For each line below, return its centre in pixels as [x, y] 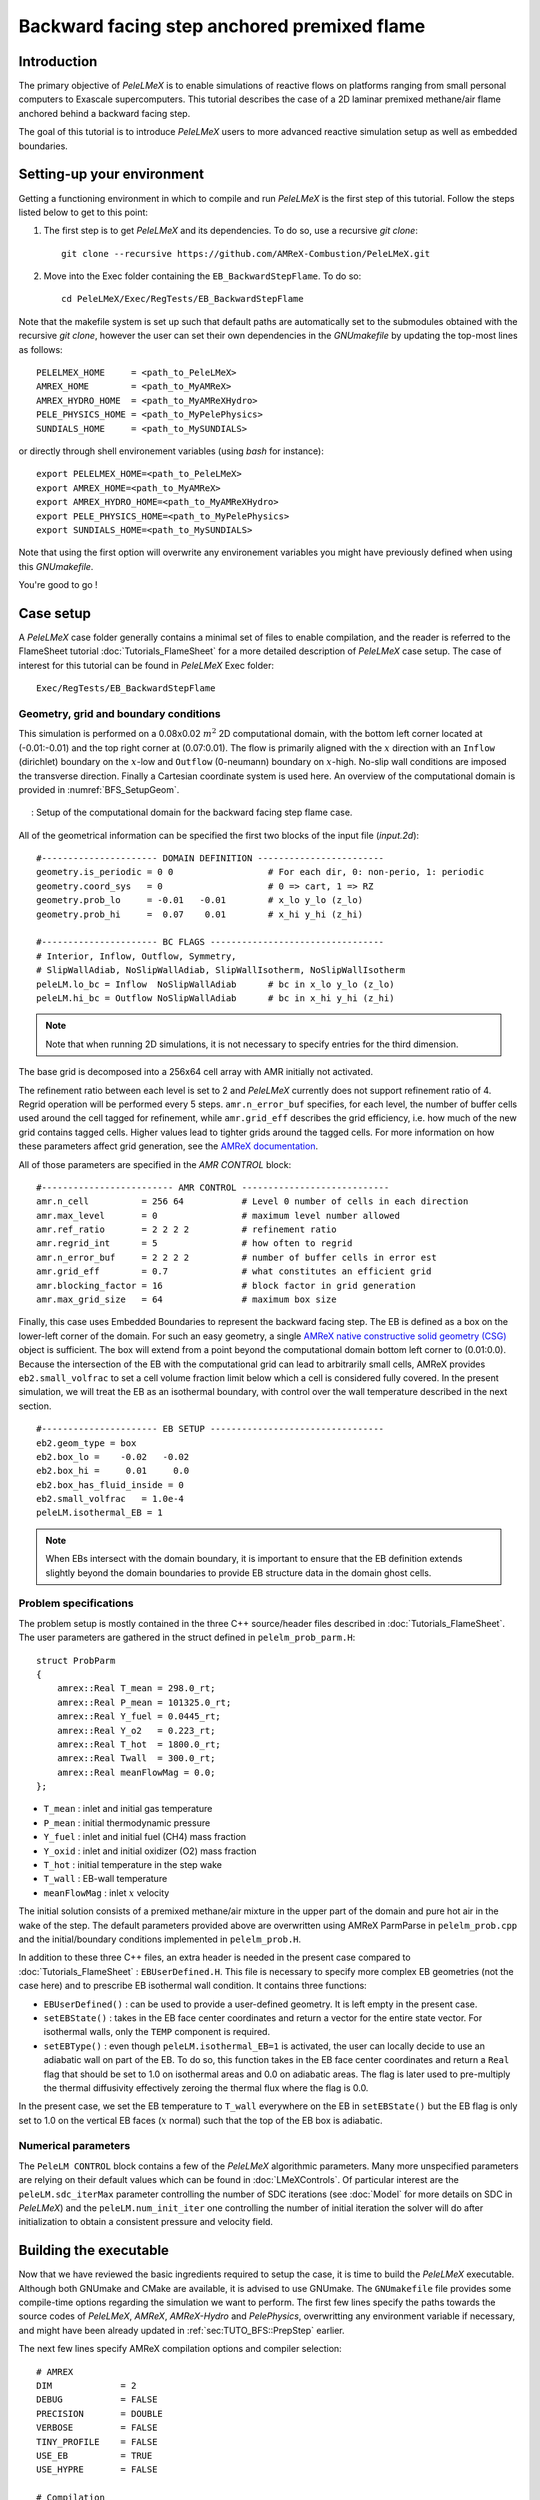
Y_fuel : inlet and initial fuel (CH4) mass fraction [145, 1837]
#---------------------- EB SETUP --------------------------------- [210, 1429]
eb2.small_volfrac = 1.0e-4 [110, 1499]
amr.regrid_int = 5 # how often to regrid [194, 1243]
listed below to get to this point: [83, 212]
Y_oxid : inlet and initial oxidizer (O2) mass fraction [150, 1851]
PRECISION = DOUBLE [100, 2413]
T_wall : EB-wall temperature [105, 1879]
